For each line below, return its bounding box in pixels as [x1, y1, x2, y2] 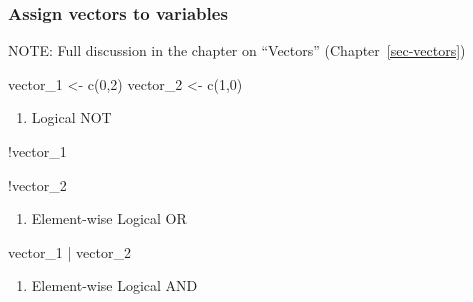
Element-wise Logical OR [31, 208, 187, 229]
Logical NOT [31, 107, 112, 128]
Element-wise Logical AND [31, 275, 198, 296]
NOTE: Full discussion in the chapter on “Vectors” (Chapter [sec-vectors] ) [8, 40, 466, 61]
